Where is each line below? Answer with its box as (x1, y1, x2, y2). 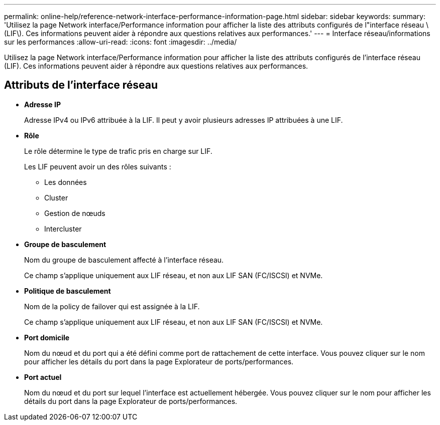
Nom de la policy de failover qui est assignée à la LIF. (24, 302, 200, 311)
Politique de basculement (24, 286, 111, 295)
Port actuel (24, 372, 62, 381)
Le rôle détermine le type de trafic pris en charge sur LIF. (24, 146, 212, 155)
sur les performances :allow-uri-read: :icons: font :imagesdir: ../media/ (4, 38, 237, 46)
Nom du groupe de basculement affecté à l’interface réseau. (24, 255, 224, 264)
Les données (44, 177, 87, 186)
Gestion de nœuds (44, 208, 105, 218)
